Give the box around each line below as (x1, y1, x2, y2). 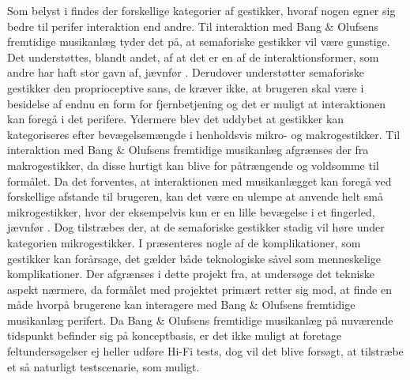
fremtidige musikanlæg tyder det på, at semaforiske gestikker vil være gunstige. (7, 33, 390, 50)
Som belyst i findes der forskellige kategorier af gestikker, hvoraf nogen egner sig (7, 2, 396, 18)
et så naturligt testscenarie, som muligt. (7, 358, 200, 374)
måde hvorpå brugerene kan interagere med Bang (7, 296, 246, 313)
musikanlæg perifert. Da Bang (7, 311, 153, 328)
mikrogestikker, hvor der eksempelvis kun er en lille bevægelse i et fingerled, (7, 203, 375, 220)
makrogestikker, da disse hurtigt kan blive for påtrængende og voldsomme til (7, 156, 379, 173)
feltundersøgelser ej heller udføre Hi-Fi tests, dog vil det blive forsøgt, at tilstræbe (7, 343, 404, 359)
